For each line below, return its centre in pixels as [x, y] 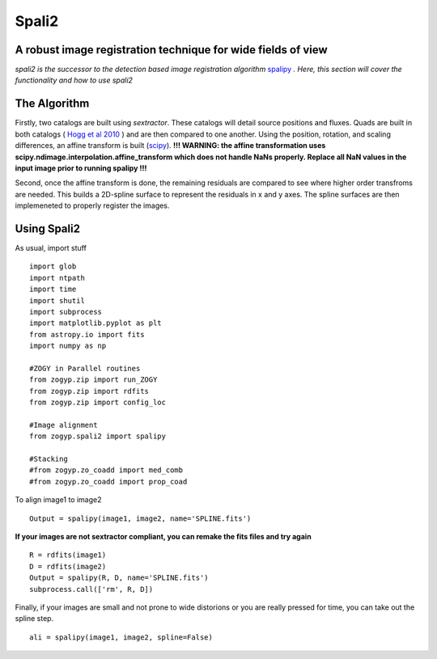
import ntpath [57, 278]
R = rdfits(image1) [68, 555]
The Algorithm [52, 104]
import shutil [57, 300]
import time [53, 289]
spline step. [34, 619]
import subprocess [66, 312]
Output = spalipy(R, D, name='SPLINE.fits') [119, 578]
